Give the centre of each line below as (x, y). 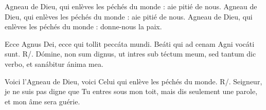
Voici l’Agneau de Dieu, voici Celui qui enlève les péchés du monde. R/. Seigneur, (134, 81)
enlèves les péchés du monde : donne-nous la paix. (83, 26)
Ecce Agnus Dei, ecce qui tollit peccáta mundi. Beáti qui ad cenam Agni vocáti (130, 43)
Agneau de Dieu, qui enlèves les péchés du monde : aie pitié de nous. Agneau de (131, 6)
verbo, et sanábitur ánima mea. (54, 63)
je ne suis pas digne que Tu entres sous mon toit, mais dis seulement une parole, (131, 91)
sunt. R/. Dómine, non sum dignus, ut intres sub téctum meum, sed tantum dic (130, 54)
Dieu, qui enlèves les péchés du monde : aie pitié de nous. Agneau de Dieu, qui (129, 16)
